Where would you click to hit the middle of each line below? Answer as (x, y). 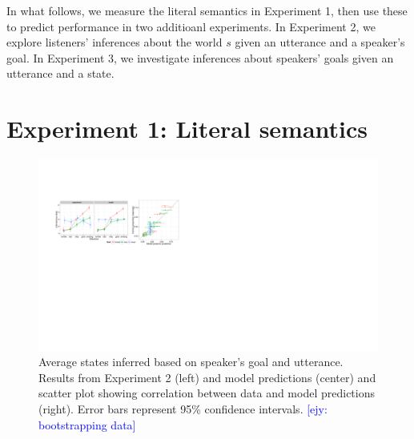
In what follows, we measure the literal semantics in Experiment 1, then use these (207, 10)
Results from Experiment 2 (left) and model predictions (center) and (207, 377)
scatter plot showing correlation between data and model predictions (207, 393)
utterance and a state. (60, 73)
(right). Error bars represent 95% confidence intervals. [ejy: (183, 408)
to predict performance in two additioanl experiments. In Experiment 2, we (191, 26)
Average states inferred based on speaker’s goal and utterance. (191, 362)
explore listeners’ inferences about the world (115, 42)
